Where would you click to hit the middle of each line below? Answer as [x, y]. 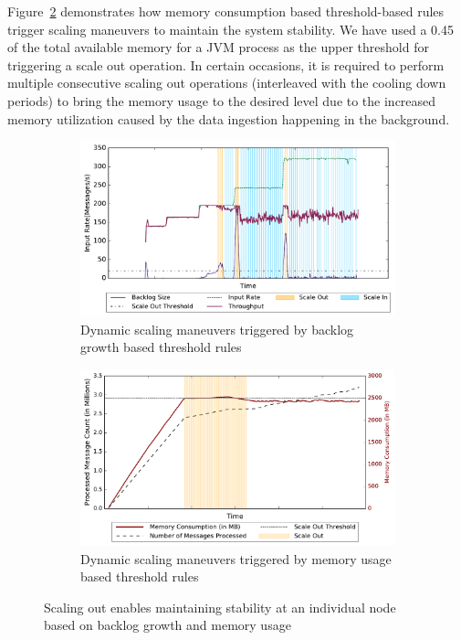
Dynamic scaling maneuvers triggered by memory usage [236, 558]
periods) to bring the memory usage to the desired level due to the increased [222, 100]
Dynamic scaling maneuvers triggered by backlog [217, 329]
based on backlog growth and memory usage [168, 625]
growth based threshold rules [161, 347]
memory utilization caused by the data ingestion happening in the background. [229, 118]
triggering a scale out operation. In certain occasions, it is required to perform [226, 64]
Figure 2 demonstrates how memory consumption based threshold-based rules [226, 11]
